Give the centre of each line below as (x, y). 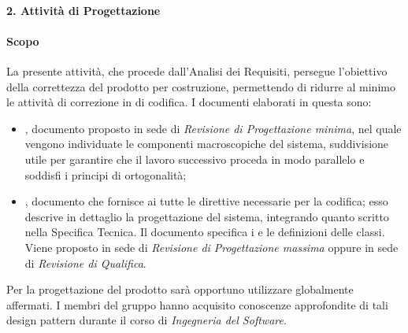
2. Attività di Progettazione (83, 10)
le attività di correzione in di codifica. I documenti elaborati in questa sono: (189, 102)
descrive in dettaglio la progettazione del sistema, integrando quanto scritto (207, 216)
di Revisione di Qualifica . (85, 263)
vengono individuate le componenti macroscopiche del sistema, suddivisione (207, 144)
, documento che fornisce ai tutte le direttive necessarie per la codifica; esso (206, 201)
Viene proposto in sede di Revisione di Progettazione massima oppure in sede (211, 247)
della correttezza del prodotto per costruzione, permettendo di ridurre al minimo (201, 86)
